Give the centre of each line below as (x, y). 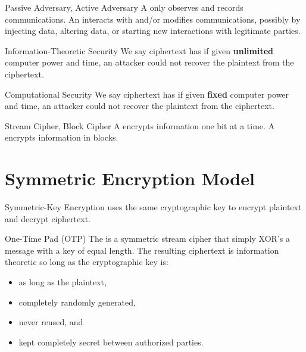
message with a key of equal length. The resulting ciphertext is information (142, 250)
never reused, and (51, 322)
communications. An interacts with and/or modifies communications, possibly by (153, 19)
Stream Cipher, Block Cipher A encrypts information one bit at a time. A (140, 125)
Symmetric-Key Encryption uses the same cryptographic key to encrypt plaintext (153, 207)
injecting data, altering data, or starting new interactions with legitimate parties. (153, 31)
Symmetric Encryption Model (130, 178)
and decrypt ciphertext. (48, 218)
